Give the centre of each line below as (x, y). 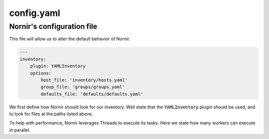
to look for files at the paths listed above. (51, 114)
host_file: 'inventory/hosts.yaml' (84, 80)
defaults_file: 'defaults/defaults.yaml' (92, 94)
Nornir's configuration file (53, 26)
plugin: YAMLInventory (58, 66)
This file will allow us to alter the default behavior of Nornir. (70, 39)
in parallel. (20, 130)
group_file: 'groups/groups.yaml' (83, 87)
